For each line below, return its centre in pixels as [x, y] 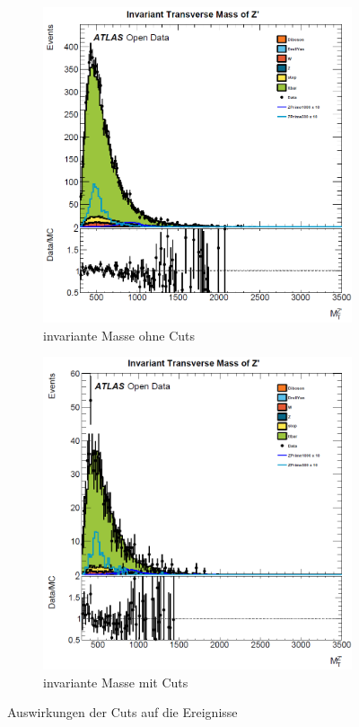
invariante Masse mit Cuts [116, 682]
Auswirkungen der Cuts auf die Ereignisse [123, 712]
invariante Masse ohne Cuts [119, 335]
